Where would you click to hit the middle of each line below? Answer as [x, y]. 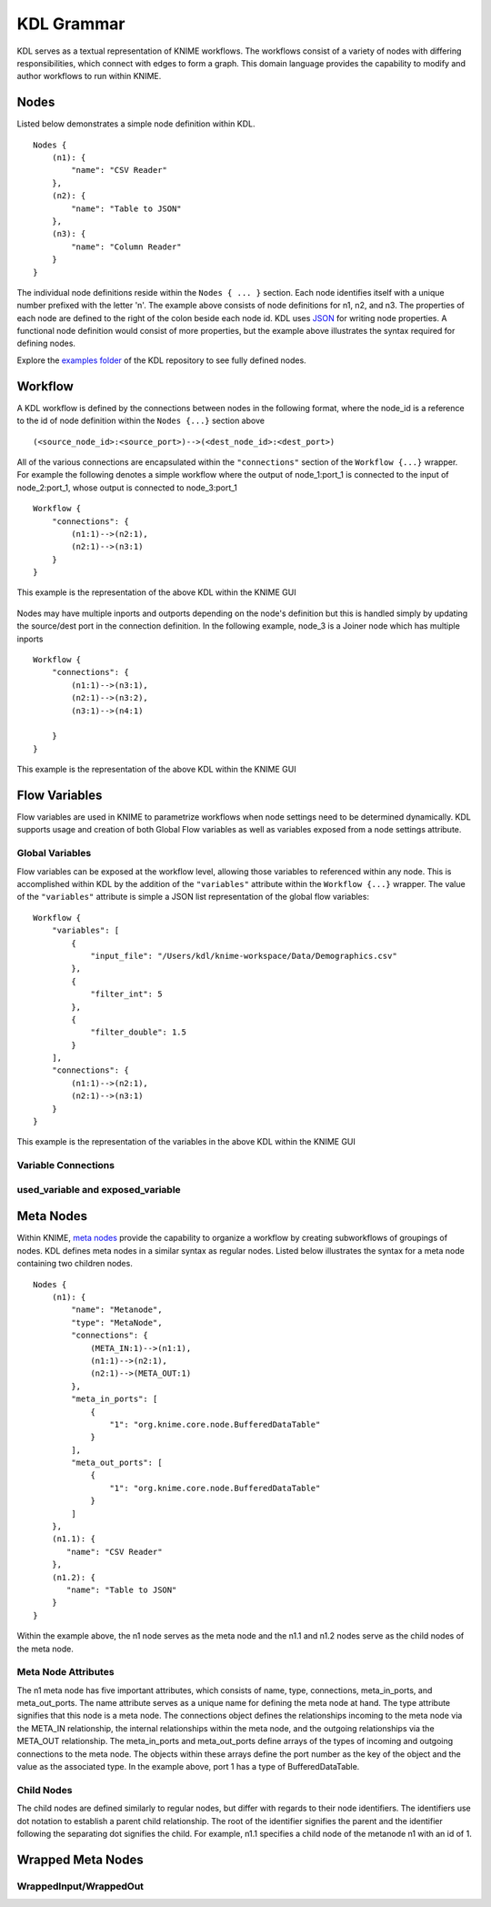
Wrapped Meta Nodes [80, 1859]
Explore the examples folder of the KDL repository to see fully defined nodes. [161, 360]
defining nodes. [46, 343]
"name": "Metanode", [117, 1310]
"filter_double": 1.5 [138, 1032]
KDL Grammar [71, 24]
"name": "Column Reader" [126, 247]
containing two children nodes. [75, 1264]
